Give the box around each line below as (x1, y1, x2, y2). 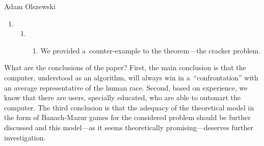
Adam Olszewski (4, 1, 56, 11)
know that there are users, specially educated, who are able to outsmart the (4, 92, 241, 103)
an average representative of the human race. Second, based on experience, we (4, 82, 248, 93)
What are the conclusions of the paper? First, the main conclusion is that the (4, 62, 246, 73)
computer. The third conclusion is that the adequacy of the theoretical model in (4, 102, 254, 112)
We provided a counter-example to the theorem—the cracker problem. (40, 45, 260, 55)
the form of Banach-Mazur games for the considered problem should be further (4, 112, 251, 123)
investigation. (4, 132, 46, 142)
